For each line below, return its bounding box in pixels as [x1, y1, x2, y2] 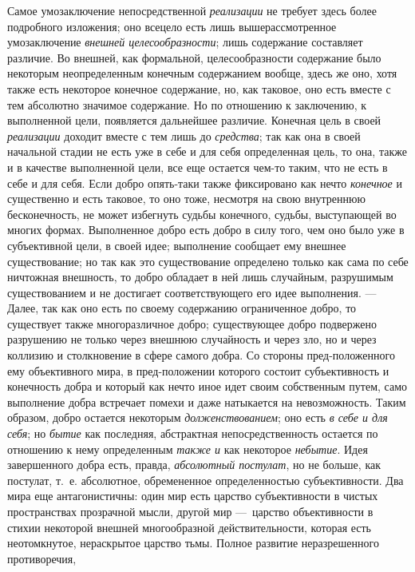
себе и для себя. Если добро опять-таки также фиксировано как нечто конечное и [7, 174, 402, 191]
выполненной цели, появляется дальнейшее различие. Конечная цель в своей [7, 112, 381, 129]
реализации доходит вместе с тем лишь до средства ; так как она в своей [7, 127, 361, 144]
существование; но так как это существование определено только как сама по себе [7, 252, 409, 269]
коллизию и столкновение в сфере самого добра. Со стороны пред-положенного [7, 347, 395, 363]
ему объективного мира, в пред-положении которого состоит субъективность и [7, 362, 389, 379]
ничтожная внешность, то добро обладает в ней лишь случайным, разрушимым [7, 268, 393, 285]
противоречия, [7, 550, 77, 566]
